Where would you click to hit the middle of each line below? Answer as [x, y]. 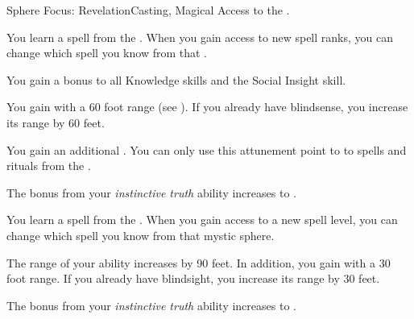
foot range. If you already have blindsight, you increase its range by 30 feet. [193, 278]
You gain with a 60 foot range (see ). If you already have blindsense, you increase [207, 107]
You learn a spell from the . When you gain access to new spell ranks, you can [200, 37]
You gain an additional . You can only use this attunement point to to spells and [207, 149]
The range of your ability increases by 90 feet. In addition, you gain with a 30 [199, 262]
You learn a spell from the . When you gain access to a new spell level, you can [202, 220]
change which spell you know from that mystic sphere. [141, 235]
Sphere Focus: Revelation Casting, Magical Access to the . [148, 10]
